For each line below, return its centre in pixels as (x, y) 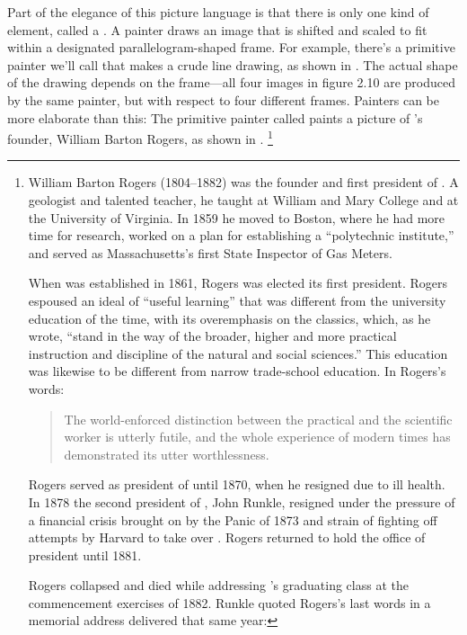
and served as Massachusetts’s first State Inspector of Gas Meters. (210, 252)
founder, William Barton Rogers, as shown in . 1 (140, 137)
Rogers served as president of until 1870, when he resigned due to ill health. (237, 484)
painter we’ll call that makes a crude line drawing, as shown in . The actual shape (233, 64)
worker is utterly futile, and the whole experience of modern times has (257, 437)
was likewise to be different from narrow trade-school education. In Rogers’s (237, 371)
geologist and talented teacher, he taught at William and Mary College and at (243, 200)
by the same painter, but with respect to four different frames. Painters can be (223, 99)
